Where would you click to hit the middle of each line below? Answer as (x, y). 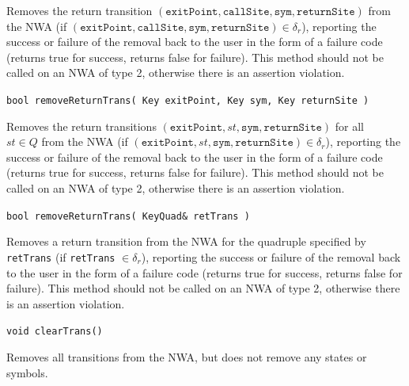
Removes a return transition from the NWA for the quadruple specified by (186, 241)
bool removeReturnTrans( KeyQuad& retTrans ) (128, 216)
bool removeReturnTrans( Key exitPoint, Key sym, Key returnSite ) (188, 100)
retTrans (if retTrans (61, 256)
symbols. (27, 372)
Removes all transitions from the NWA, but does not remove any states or (187, 356)
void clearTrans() (55, 332)
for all (350, 126)
